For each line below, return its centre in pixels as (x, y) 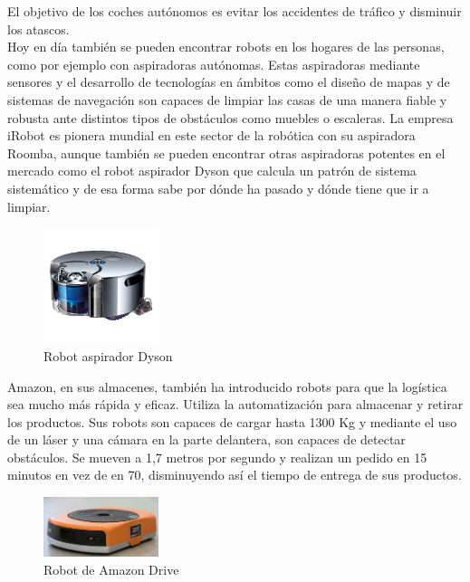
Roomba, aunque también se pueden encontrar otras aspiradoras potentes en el (226, 153)
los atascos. (38, 29)
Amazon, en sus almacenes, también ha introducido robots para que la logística (227, 386)
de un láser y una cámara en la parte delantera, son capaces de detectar (206, 439)
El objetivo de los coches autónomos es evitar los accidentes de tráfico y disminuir (235, 11)
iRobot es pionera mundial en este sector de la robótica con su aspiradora (211, 135)
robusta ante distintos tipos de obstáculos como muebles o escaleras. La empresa (230, 117)
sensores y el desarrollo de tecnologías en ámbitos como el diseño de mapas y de (229, 82)
